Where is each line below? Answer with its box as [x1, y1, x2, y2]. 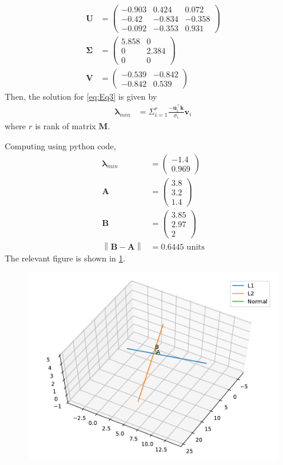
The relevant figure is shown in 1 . [5, 252, 126, 264]
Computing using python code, [5, 139, 116, 152]
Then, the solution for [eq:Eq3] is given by [5, 90, 157, 103]
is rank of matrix [35, 120, 96, 132]
